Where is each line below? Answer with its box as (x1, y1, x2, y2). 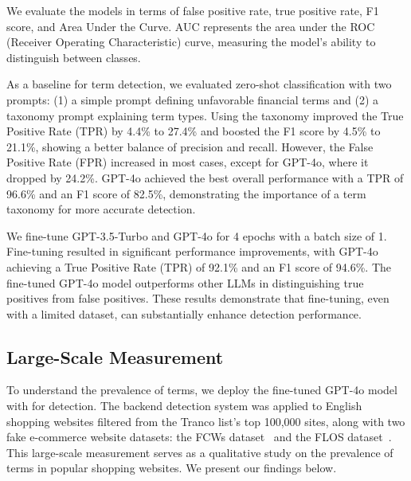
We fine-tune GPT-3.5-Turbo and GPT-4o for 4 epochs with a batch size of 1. (6, 227, 387, 244)
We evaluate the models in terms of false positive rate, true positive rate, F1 (6, 2, 379, 18)
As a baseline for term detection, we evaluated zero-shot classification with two (6, 76, 392, 92)
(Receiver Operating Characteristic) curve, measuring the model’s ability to (6, 33, 376, 50)
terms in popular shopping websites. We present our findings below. (6, 459, 337, 476)
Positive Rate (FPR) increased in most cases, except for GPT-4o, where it (6, 154, 369, 170)
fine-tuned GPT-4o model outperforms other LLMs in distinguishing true (6, 274, 364, 291)
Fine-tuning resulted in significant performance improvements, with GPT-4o (6, 243, 378, 260)
